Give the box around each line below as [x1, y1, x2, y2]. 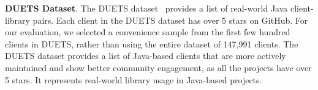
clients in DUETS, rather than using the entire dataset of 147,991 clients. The [5, 37, 298, 50]
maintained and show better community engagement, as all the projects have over [5, 61, 312, 74]
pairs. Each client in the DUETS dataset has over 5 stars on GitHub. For [32, 13, 308, 26]
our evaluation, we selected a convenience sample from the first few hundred [5, 26, 290, 38]
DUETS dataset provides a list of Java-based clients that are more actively [5, 49, 286, 62]
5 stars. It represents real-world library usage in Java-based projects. [5, 73, 262, 86]
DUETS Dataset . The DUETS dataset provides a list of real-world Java [5, 2, 288, 14]
